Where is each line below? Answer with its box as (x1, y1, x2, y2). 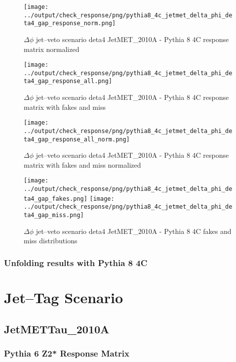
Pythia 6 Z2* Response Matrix (4, 347, 129, 359)
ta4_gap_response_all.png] (24, 78, 112, 85)
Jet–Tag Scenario (4, 287, 123, 307)
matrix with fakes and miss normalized (24, 159, 141, 170)
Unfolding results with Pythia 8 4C (4, 256, 148, 269)
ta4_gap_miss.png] (24, 212, 84, 219)
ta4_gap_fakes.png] (24, 195, 87, 202)
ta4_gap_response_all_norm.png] (24, 136, 130, 143)
